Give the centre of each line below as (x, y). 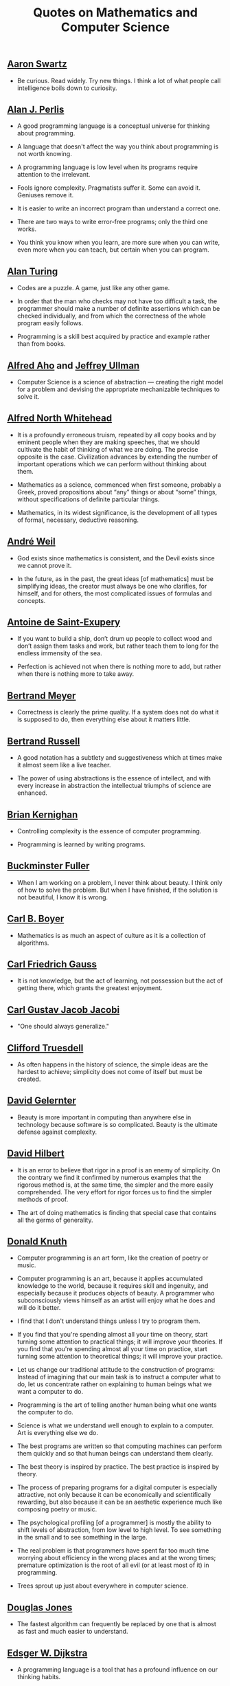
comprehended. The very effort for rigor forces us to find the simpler (114, 1192)
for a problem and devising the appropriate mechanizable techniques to (118, 389)
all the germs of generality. (55, 1220)
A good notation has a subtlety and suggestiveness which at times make (119, 758)
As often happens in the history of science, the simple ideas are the (112, 1064)
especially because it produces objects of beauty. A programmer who (116, 1293)
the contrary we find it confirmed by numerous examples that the (109, 1177)
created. (29, 1079)
